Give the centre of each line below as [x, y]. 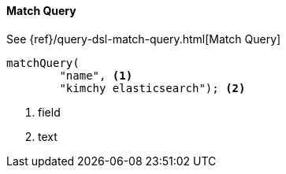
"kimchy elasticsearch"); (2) [152, 88]
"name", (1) [96, 75]
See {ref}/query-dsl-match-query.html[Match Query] [144, 39]
